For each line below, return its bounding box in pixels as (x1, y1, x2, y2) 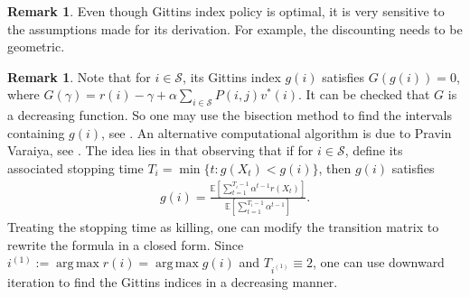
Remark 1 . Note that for (7, 67, 151, 86)
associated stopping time (7, 158, 144, 177)
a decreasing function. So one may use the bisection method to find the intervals (7, 106, 452, 125)
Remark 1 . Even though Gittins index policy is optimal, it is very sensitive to (7, 2, 445, 20)
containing (7, 123, 65, 142)
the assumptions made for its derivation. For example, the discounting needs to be (7, 19, 463, 38)
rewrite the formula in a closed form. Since (7, 235, 244, 254)
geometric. (7, 37, 65, 56)
